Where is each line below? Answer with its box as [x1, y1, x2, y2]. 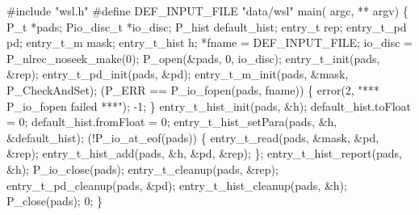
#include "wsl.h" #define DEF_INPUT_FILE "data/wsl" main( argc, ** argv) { [6, 2, 409, 19]
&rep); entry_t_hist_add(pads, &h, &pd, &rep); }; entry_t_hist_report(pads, [6, 145, 402, 162]
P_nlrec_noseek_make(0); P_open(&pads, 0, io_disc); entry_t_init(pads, [6, 49, 380, 66]
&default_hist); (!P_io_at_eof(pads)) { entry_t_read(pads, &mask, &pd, [6, 129, 379, 145]
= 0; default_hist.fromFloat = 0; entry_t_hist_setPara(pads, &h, [6, 113, 337, 130]
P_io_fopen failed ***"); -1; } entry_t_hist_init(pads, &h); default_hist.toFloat [6, 97, 412, 114]
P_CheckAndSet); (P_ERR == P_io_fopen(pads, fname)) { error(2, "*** [6, 81, 379, 98]
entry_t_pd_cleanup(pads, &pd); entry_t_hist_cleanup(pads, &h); [6, 176, 347, 193]
